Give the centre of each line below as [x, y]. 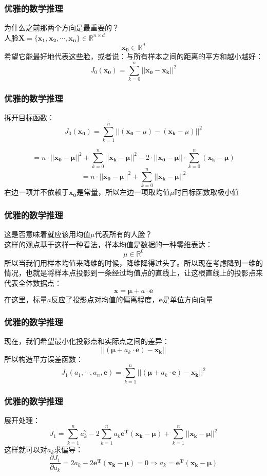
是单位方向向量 [188, 299]
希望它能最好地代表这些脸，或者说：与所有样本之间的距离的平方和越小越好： [133, 56]
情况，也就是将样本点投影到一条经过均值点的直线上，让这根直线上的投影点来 [133, 273]
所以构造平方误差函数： [44, 359]
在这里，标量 [26, 299]
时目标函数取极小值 [207, 192]
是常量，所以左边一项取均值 [123, 192]
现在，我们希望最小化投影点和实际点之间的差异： [87, 341]
